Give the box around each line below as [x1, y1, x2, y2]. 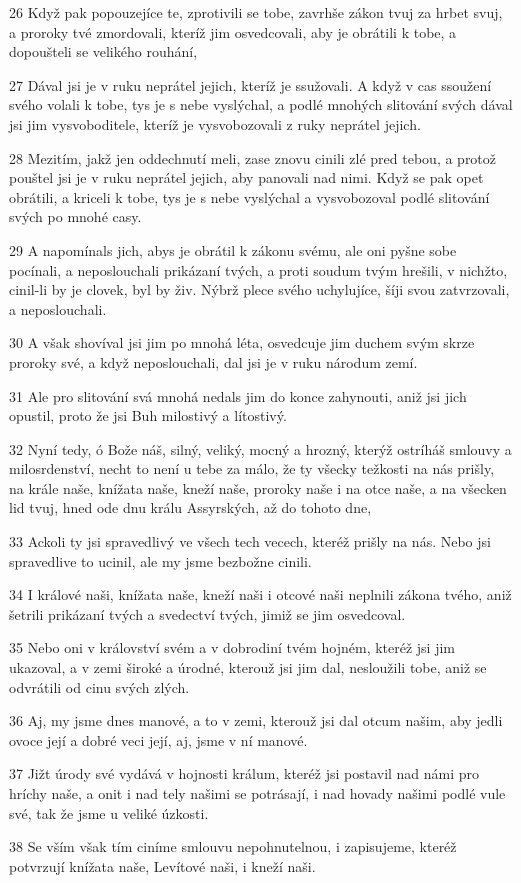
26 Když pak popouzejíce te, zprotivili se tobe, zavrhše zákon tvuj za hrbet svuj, [9, 2, 503, 22]
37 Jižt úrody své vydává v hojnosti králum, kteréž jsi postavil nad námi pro [9, 763, 480, 784]
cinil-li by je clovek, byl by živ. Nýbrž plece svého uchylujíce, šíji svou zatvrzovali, [9, 279, 510, 300]
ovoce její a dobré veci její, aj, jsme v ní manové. [9, 729, 308, 750]
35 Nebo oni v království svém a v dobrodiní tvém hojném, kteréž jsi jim [9, 637, 456, 658]
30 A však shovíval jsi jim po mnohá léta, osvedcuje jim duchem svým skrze [9, 332, 475, 353]
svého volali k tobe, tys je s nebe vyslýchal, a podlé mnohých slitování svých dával [9, 94, 513, 115]
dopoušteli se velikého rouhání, [9, 41, 198, 62]
